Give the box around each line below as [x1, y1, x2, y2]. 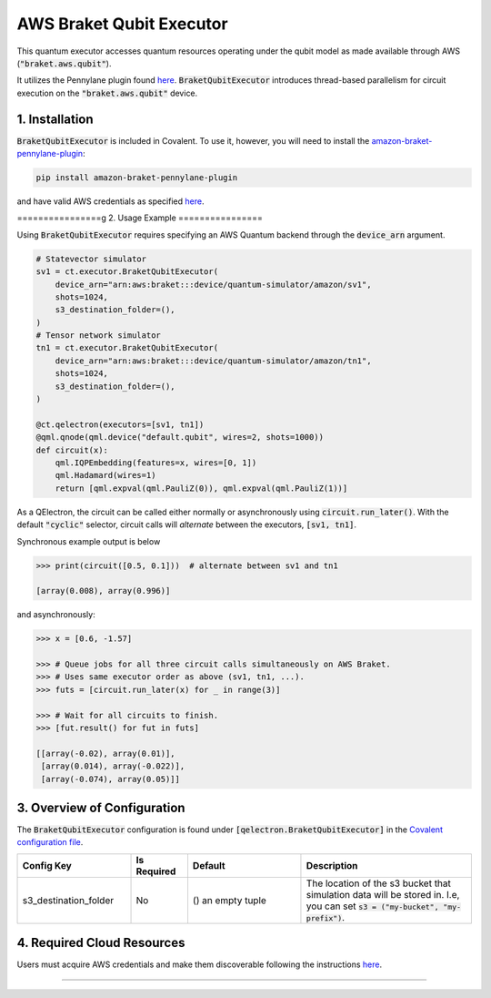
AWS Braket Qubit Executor [16, 14, 228, 34]
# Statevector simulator [35, 253, 147, 264]
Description [306, 859, 358, 871]
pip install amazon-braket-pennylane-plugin [35, 173, 238, 182]
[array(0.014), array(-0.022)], [41, 761, 185, 771]
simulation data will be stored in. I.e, [306, 888, 460, 901]
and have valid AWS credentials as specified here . [16, 196, 205, 207]
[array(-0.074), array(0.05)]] [41, 774, 181, 784]
